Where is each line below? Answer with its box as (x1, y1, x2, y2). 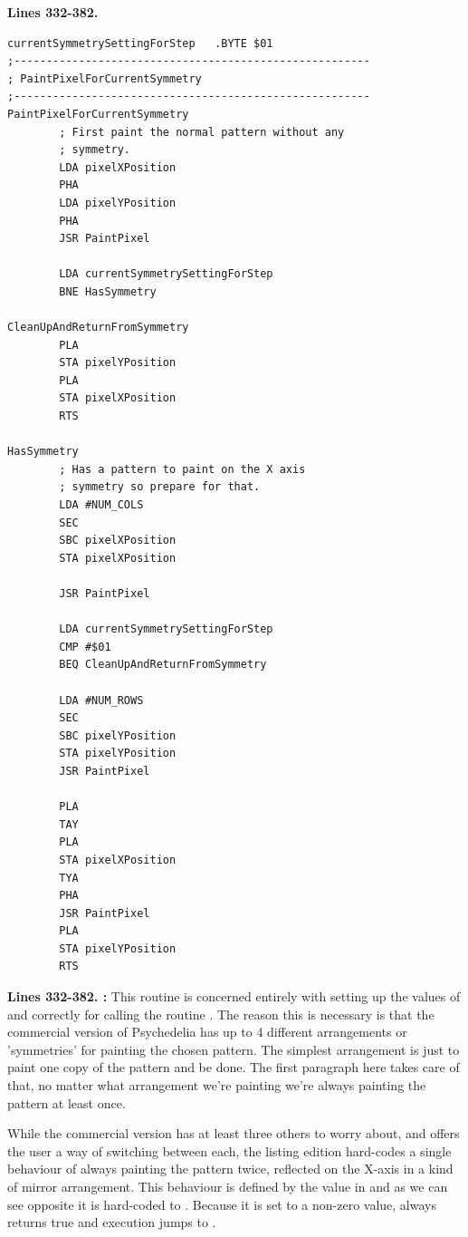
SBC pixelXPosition (59, 534, 177, 547)
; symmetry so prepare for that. (59, 480, 261, 494)
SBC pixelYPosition (59, 729, 177, 742)
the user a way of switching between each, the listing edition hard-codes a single (7, 1141, 452, 1160)
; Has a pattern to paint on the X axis (59, 462, 306, 476)
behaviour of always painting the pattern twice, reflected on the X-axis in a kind (7, 1159, 454, 1178)
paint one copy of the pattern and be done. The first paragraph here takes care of (7, 1058, 460, 1077)
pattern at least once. (7, 1093, 126, 1112)
